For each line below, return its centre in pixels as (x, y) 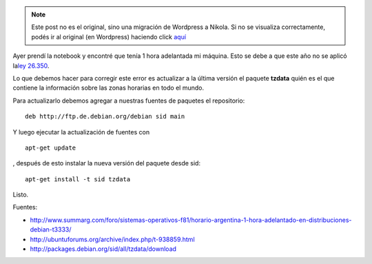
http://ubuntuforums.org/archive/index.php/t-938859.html (113, 239)
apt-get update (51, 148)
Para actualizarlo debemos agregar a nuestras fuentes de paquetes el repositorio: (129, 101)
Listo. (21, 195)
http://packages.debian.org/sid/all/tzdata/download (103, 249)
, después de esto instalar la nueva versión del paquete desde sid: (107, 163)
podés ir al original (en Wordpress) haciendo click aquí (108, 37)
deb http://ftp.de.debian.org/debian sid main (105, 116)
